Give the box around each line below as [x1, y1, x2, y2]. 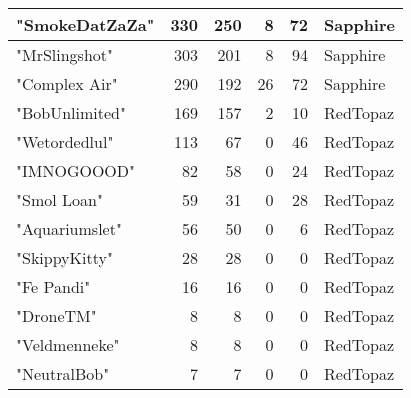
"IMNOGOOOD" [16, 159, 135, 182]
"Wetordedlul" [16, 130, 114, 153]
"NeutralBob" [16, 362, 110, 385]
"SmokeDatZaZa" [16, 13, 155, 36]
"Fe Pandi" [16, 275, 91, 298]
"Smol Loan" [16, 188, 103, 211]
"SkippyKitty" [16, 246, 113, 269]
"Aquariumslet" [16, 217, 122, 240]
